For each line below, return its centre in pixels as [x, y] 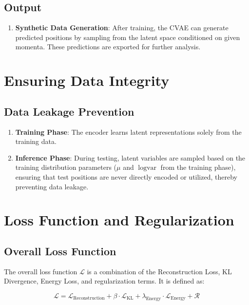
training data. [36, 141]
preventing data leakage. [52, 186]
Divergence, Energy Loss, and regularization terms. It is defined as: [104, 281]
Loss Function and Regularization [119, 220]
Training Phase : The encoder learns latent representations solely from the [128, 132]
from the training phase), [198, 167]
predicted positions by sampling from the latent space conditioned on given [128, 37]
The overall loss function [41, 271]
